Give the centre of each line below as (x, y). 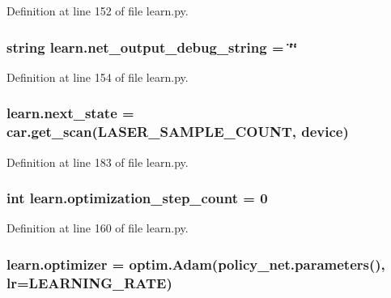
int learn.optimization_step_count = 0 (137, 198)
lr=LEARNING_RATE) (89, 282)
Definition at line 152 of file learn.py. (98, 11)
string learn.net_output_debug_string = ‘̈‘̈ (152, 47)
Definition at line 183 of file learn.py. (98, 162)
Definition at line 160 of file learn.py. (98, 228)
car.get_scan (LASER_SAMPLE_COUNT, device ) (178, 132)
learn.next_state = (70, 113)
